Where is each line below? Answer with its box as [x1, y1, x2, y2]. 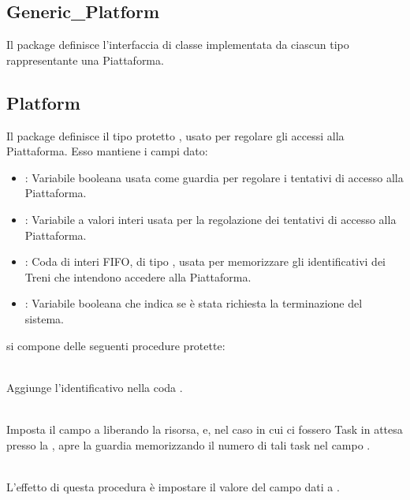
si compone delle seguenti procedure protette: [6, 337, 225, 353]
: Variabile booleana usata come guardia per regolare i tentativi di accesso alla [24, 169, 404, 185]
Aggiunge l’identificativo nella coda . [6, 379, 183, 395]
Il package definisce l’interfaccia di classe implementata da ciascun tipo [6, 36, 349, 53]
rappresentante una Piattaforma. [6, 51, 164, 68]
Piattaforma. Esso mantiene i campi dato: [6, 143, 208, 159]
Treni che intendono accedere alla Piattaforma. [24, 268, 252, 285]
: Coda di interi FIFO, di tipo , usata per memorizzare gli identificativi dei [24, 253, 386, 270]
